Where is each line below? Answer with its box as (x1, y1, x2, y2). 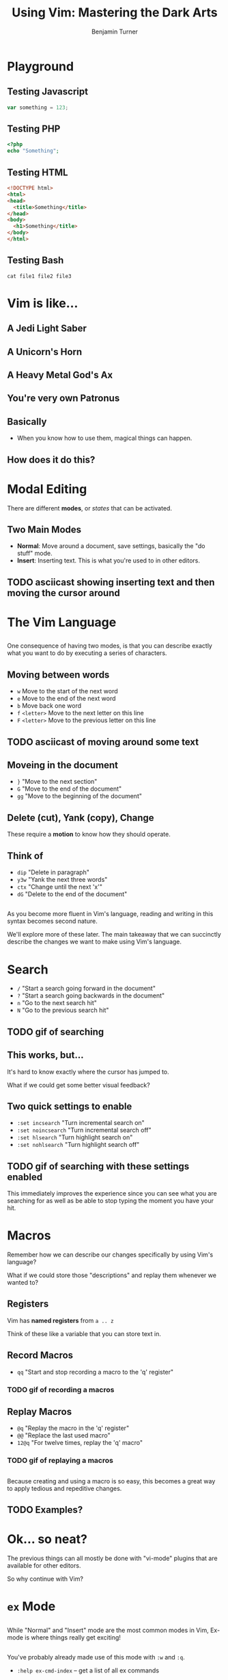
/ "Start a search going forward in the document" (16, 985, 156, 993)
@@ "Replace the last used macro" (16, 1431, 111, 1440)
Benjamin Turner (91, 27, 139, 36)
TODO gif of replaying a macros (7, 1456, 114, 1466)
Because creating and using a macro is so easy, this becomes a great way (7, 1477, 216, 1485)
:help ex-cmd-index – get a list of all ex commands (16, 1666, 159, 1675)
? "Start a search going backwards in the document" (16, 991, 165, 1000)
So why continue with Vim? (7, 1574, 84, 1583)
